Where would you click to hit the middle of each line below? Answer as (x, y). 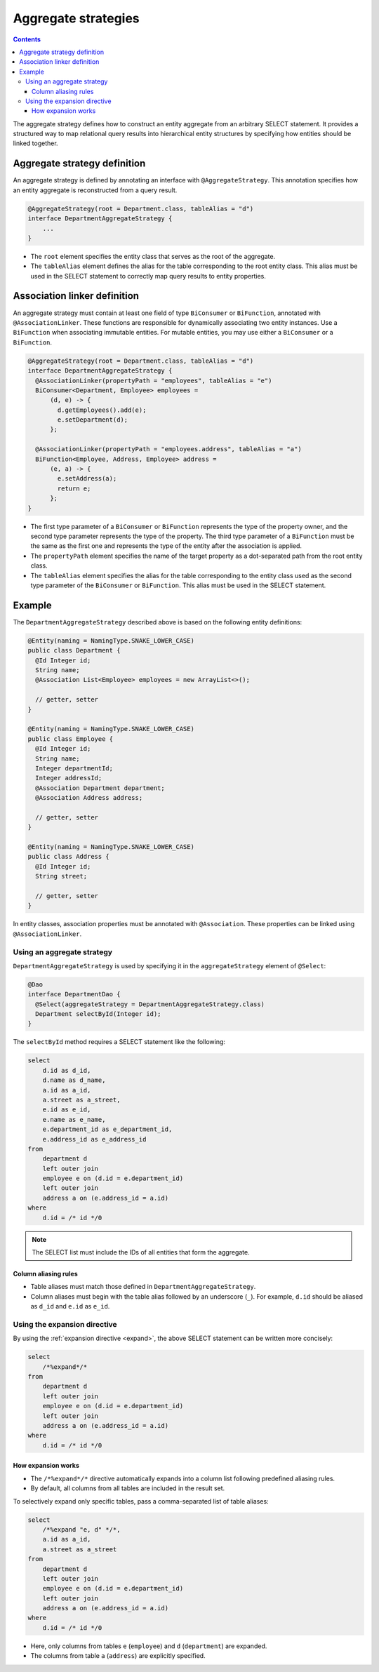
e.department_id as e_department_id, (107, 1129)
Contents (27, 39)
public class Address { (69, 857)
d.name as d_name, (74, 1080)
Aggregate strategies (76, 18)
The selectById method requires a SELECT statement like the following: (119, 1042)
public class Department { (74, 650)
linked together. (36, 143)
